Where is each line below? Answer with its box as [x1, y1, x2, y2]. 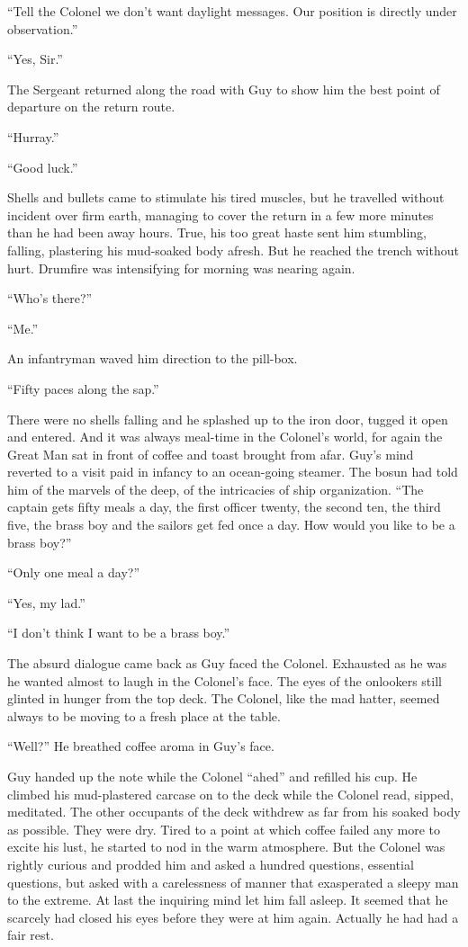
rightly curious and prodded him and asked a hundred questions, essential [7, 854, 414, 873]
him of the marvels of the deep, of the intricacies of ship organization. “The [7, 479, 424, 498]
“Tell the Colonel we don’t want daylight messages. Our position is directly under [7, 2, 457, 20]
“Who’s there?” [7, 289, 93, 308]
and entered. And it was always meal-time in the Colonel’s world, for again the [7, 427, 443, 446]
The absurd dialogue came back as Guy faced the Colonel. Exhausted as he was [7, 654, 447, 673]
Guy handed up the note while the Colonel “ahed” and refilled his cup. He [7, 767, 418, 785]
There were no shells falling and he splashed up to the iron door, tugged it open [7, 409, 448, 428]
